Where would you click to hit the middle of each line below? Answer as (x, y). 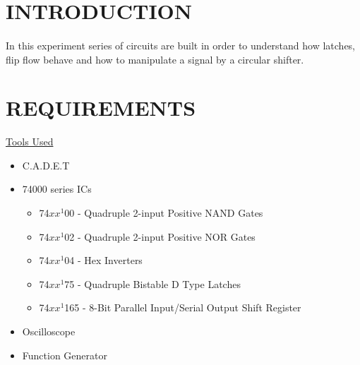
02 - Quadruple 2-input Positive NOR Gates (160, 236)
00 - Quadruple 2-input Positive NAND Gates (164, 213)
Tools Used (30, 142)
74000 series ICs (57, 189)
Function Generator (65, 355)
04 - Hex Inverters (103, 260)
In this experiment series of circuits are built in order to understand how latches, (181, 45)
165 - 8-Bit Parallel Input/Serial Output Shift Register (183, 307)
